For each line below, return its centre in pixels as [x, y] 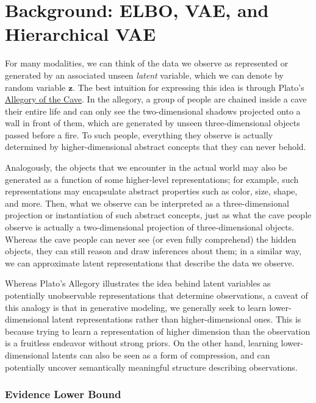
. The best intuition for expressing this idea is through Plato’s [189, 87]
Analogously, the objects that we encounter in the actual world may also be [146, 167]
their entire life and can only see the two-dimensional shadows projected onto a [153, 111]
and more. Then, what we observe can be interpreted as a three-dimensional [147, 203]
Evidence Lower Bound [63, 394]
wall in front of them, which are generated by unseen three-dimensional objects [153, 123]
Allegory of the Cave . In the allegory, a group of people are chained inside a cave [156, 99]
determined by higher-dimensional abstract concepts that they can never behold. [156, 147]
